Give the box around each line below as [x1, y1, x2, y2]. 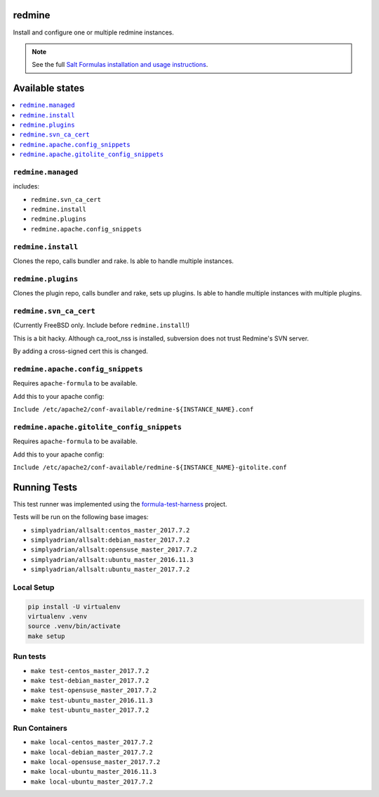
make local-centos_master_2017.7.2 [30, 739, 154, 746]
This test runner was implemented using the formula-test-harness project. [13, 499, 227, 508]
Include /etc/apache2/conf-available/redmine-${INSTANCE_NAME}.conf [13, 405, 254, 413]
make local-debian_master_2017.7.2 [30, 748, 154, 756]
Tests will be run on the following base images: [13, 513, 149, 521]
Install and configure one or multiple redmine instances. [13, 28, 175, 37]
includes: [13, 182, 40, 191]
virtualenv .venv [27, 613, 88, 620]
